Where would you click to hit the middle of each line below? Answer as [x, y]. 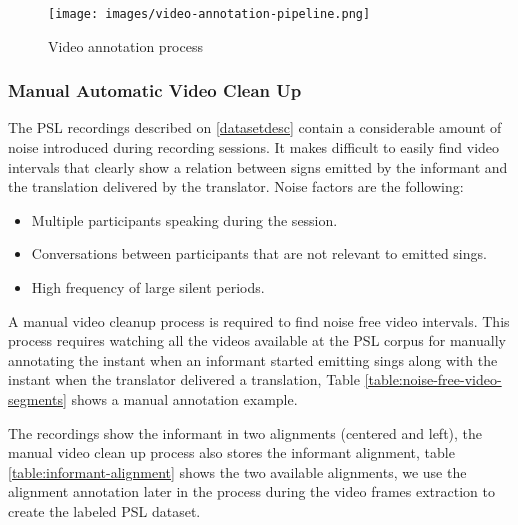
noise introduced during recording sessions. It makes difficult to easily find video [254, 147]
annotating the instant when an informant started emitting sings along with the [253, 359]
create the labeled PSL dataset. [104, 510]
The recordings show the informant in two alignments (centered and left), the [245, 432]
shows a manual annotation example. [184, 399]
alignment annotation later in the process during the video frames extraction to [251, 491]
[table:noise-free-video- [433, 379]
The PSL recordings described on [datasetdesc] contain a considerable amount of [255, 127]
